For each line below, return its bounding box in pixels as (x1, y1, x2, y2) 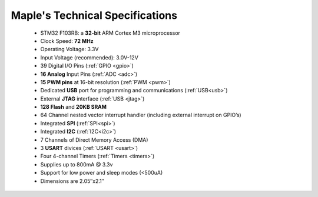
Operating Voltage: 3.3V (40, 46, 99, 53)
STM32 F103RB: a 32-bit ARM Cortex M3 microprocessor (40, 29, 181, 36)
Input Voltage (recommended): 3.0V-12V (40, 54, 138, 61)
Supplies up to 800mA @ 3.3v (40, 161, 113, 168)
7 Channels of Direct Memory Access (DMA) (40, 136, 148, 143)
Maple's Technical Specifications (11, 9, 178, 22)
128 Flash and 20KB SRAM (40, 103, 107, 111)
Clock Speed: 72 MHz (40, 37, 94, 44)
